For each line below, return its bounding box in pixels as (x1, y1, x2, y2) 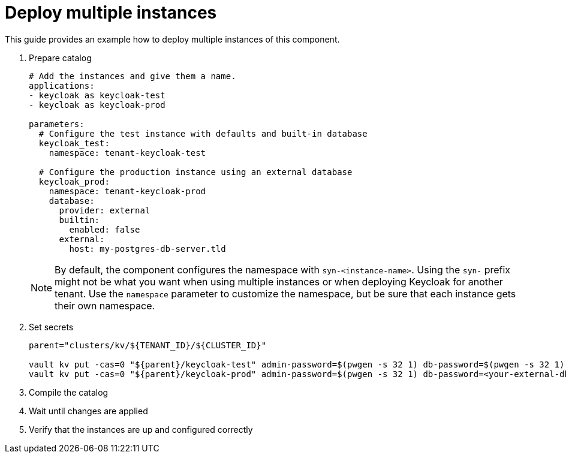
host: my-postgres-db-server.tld (69, 243, 226, 254)
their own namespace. (55, 299, 155, 312)
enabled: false (69, 224, 140, 234)
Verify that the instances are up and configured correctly (29, 424, 253, 435)
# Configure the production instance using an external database (38, 167, 353, 177)
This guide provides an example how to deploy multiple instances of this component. (5, 34, 340, 44)
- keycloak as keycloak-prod (29, 100, 165, 110)
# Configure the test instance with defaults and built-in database (38, 128, 368, 138)
